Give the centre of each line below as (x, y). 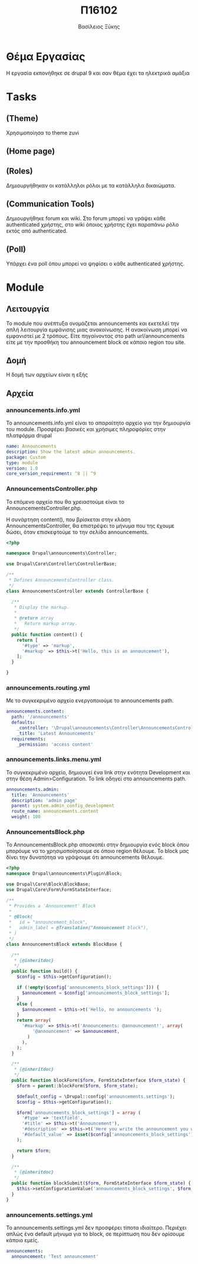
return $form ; (34, 1151)
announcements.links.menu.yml (54, 760)
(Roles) (20, 171)
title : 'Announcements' (40, 795)
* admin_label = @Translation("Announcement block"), (79, 928)
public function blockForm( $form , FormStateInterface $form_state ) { (98, 1081)
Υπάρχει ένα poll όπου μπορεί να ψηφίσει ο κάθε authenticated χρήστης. (95, 264)
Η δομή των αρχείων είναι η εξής (47, 375)
